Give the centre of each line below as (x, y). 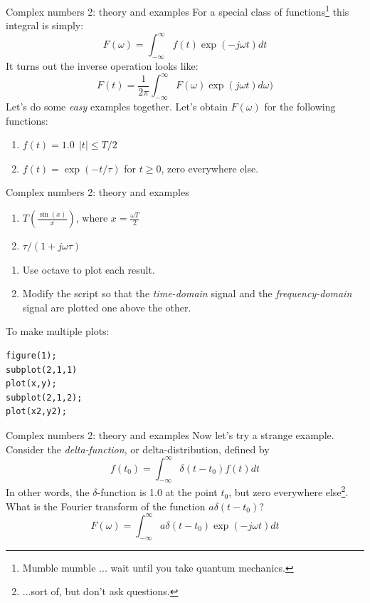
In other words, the (48, 492)
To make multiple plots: (58, 331)
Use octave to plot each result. (89, 269)
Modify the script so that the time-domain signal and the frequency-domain (187, 293)
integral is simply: (45, 25)
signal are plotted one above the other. (107, 307)
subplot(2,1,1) (42, 370)
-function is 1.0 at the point (157, 492)
